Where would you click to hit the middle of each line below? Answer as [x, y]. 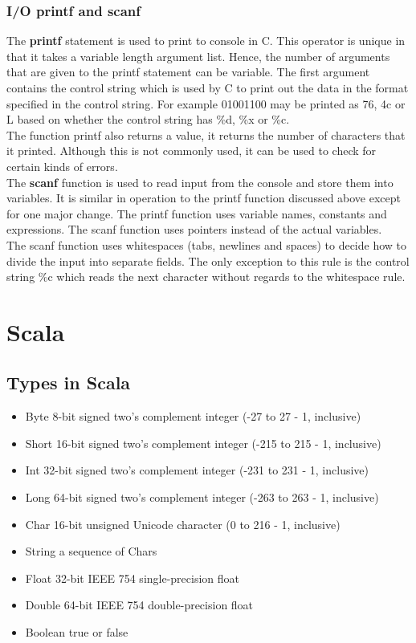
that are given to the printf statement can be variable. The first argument [188, 72]
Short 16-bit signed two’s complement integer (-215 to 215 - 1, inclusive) [203, 443]
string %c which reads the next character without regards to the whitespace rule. [206, 277]
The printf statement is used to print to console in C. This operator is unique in [206, 41]
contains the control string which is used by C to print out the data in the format [208, 87]
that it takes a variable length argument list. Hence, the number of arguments [198, 56]
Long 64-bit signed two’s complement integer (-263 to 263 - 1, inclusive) [202, 497]
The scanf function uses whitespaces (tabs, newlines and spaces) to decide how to [207, 244]
